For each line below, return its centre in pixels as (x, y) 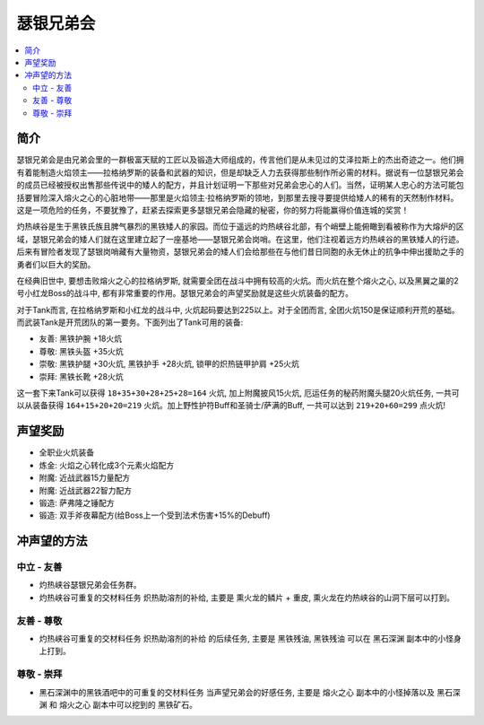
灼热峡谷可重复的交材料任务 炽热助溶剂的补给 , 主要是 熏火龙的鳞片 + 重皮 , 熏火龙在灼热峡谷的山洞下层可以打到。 (246, 598)
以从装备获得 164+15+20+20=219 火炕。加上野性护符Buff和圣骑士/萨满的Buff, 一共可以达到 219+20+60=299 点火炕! (231, 406)
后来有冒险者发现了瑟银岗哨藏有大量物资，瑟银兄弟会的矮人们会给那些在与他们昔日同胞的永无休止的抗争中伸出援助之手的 (240, 252)
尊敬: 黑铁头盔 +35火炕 (81, 351)
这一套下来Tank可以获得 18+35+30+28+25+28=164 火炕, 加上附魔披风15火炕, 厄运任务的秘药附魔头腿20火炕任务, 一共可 (238, 393)
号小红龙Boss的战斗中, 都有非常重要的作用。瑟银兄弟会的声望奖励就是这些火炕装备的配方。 (185, 293)
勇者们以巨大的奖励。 (56, 264)
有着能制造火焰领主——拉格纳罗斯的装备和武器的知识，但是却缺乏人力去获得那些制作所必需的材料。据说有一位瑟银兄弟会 (240, 172)
